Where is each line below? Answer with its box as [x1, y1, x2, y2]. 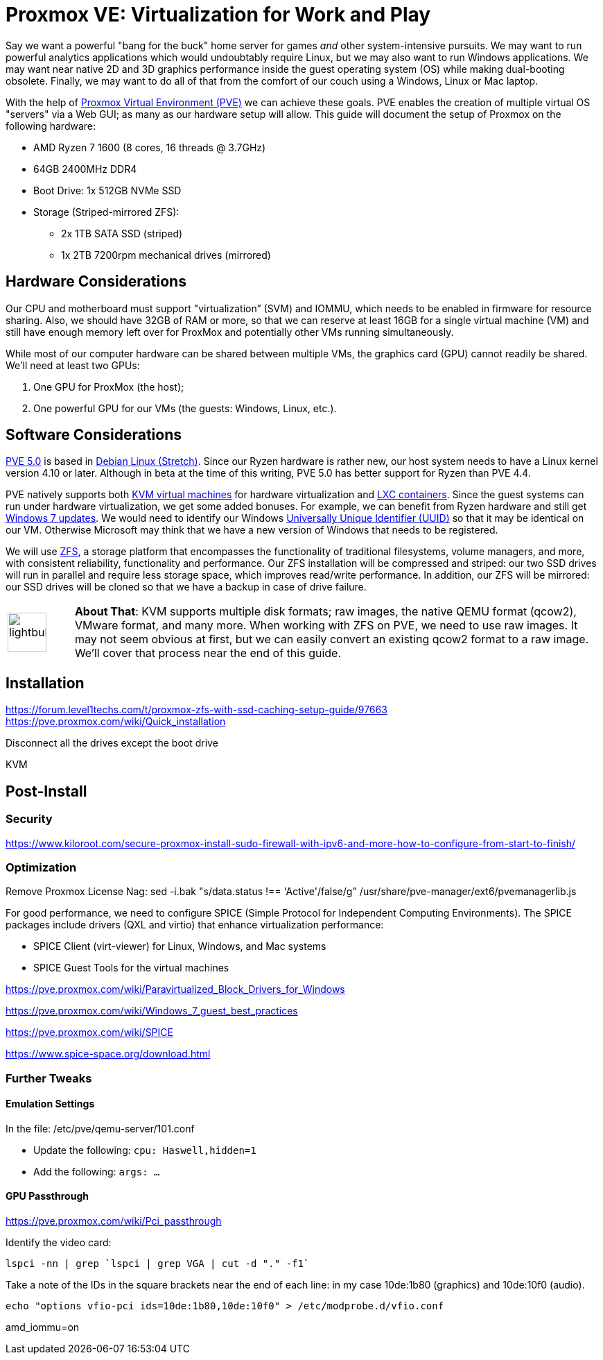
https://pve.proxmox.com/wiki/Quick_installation [6, 715, 226, 728]
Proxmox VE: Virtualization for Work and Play [6, 3, 431, 26]
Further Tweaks [6, 1071, 92, 1085]
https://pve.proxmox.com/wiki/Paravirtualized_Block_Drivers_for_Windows [6, 983, 345, 996]
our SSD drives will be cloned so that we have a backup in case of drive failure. [6, 581, 367, 593]
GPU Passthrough [6, 1190, 89, 1202]
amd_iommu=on [6, 1321, 80, 1334]
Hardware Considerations [6, 273, 186, 291]
